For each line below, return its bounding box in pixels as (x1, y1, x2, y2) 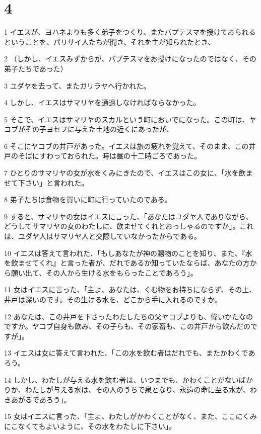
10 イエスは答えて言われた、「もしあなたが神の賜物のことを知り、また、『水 (4, 247, 252, 258)
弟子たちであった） (4, 63, 68, 73)
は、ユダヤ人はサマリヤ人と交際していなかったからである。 (4, 231, 202, 241)
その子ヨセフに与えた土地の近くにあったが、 (25, 124, 173, 134)
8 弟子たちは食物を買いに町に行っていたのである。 (4, 194, 172, 205)
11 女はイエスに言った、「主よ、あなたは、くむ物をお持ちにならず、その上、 (4, 284, 256, 295)
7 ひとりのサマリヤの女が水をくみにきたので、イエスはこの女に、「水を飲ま (4, 167, 253, 178)
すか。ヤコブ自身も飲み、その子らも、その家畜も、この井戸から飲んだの (11, 321, 250, 331)
